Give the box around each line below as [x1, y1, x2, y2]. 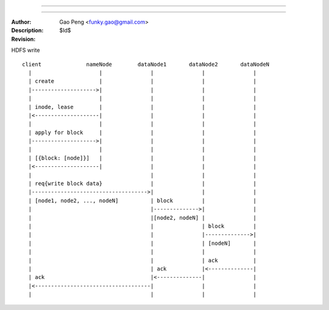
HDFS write [11, 46, 40, 54]
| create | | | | [28, 78, 257, 85]
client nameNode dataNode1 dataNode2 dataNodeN [22, 61, 270, 68]
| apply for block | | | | [28, 129, 257, 136]
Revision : [11, 35, 36, 43]
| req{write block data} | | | [28, 180, 257, 187]
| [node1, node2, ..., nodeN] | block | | [28, 197, 257, 204]
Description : [11, 27, 44, 34]
